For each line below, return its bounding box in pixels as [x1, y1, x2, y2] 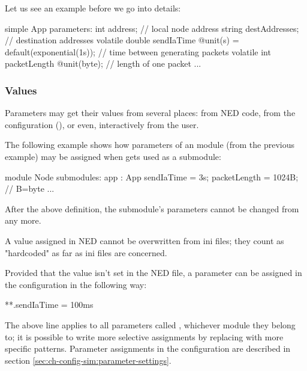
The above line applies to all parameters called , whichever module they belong [5, 318, 296, 331]
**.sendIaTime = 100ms [5, 298, 94, 311]
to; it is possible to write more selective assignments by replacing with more [5, 330, 284, 343]
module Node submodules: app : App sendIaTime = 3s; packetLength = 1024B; [5, 170, 299, 183]
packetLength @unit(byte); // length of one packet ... [5, 57, 201, 70]
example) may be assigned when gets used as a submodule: [5, 150, 221, 162]
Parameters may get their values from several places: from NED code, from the [5, 106, 296, 119]
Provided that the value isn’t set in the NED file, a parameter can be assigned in [5, 266, 302, 279]
